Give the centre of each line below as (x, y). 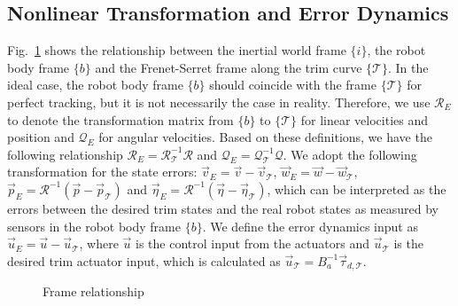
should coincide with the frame (293, 85)
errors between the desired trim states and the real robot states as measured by (223, 208)
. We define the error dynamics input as (310, 226)
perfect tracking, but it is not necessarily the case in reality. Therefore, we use (219, 102)
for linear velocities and (365, 119)
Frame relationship (93, 291)
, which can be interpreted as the (357, 188)
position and (41, 137)
